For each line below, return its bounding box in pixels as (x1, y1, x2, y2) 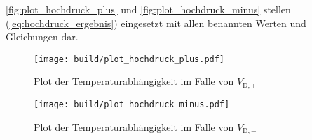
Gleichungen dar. (6, 29, 79, 44)
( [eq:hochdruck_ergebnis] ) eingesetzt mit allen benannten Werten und (6, 15, 306, 30)
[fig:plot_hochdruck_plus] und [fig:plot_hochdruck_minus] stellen (6, 2, 291, 16)
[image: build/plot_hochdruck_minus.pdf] (34, 99, 230, 109)
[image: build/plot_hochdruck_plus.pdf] (34, 54, 225, 64)
